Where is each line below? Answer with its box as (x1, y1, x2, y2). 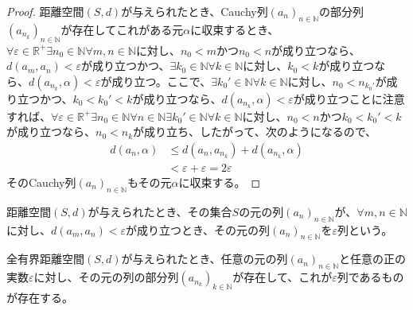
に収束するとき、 (190, 21, 279, 37)
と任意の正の (338, 250, 406, 267)
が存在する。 (6, 289, 73, 306)
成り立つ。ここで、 (111, 72, 212, 89)
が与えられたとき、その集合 (88, 203, 232, 219)
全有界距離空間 (6, 250, 84, 267)
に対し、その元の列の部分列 (33, 269, 179, 285)
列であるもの (337, 269, 404, 285)
